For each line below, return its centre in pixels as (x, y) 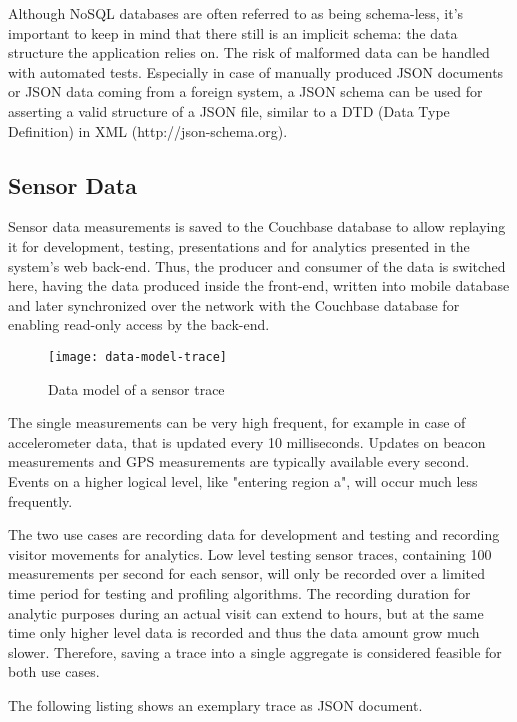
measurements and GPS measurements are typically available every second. (239, 461)
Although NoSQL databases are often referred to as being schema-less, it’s (236, 13)
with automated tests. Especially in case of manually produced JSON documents (256, 71)
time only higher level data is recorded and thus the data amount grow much (244, 632)
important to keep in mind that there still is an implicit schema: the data (233, 32)
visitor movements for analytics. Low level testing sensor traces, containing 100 (250, 553)
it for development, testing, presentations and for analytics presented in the (239, 245)
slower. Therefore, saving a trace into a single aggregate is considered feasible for (255, 651)
